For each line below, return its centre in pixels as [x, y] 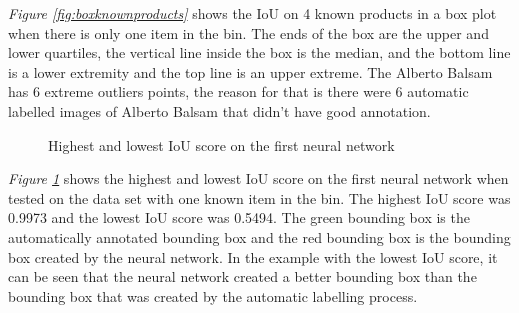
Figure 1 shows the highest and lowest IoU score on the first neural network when [258, 178]
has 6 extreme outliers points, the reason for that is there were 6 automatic [238, 91]
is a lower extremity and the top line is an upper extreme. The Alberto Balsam [250, 71]
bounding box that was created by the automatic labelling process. [213, 295]
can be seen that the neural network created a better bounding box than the [242, 276]
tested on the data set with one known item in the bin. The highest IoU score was [259, 197]
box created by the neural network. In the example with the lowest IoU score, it [253, 256]
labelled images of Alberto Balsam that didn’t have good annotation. [219, 110]
